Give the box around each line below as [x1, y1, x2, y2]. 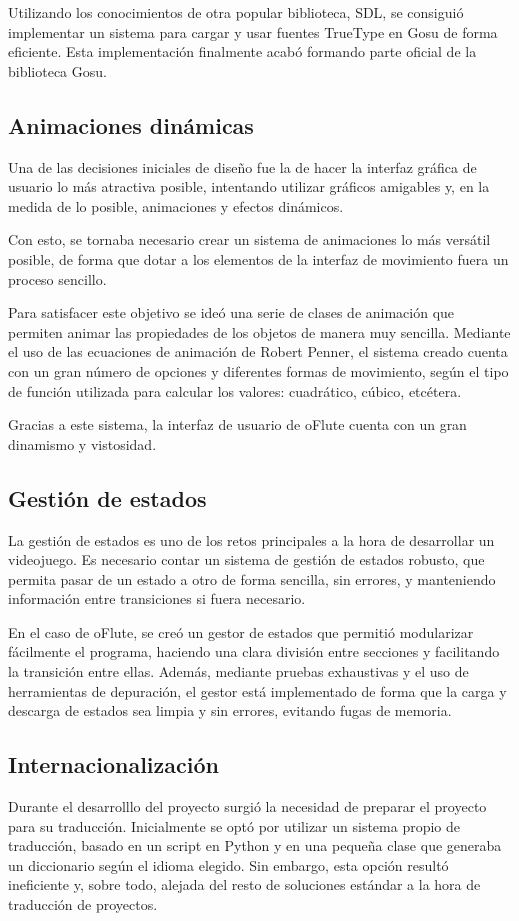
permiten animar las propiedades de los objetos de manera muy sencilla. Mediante [8, 321, 511, 342]
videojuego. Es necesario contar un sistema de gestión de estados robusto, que [8, 549, 485, 570]
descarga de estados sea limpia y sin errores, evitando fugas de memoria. [8, 700, 452, 721]
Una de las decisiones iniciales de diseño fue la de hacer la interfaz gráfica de [8, 156, 477, 177]
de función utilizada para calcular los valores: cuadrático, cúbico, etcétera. [8, 380, 462, 401]
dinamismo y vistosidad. [8, 433, 157, 454]
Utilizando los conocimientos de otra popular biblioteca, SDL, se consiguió [8, 2, 464, 22]
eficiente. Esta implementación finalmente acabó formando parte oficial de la [8, 41, 477, 62]
